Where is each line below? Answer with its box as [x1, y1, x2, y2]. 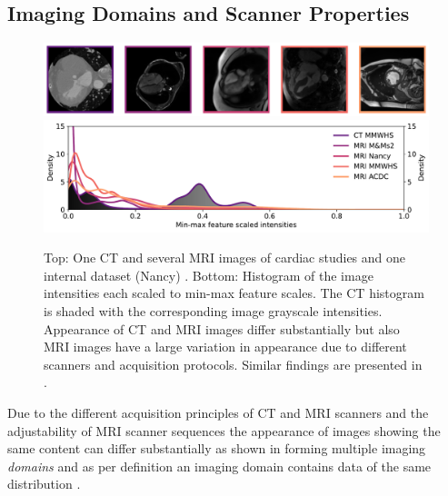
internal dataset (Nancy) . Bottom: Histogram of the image [44, 265, 373, 284]
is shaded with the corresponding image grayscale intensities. [44, 301, 383, 320]
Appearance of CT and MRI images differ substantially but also [44, 319, 400, 338]
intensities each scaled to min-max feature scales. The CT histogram [44, 283, 424, 303]
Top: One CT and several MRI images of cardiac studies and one [44, 248, 406, 267]
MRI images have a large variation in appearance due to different [44, 337, 407, 356]
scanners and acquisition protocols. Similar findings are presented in [44, 354, 423, 373]
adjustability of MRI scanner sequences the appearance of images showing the [7, 421, 441, 440]
